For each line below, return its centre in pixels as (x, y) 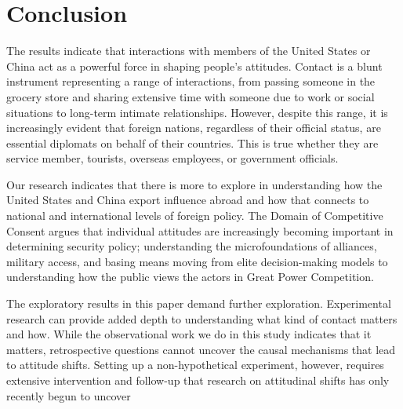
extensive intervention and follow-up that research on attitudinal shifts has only (198, 380)
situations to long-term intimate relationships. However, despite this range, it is (197, 112)
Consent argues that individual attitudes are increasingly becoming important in (200, 230)
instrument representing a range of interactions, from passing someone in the (191, 81)
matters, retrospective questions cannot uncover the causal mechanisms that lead (201, 349)
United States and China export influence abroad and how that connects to (188, 200)
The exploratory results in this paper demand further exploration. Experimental (199, 303)
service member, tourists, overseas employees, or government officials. (172, 158)
